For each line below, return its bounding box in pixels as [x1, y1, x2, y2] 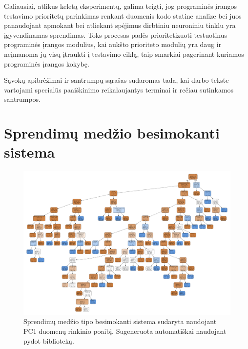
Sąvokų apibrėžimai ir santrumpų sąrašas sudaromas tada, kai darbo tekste [4, 75, 229, 85]
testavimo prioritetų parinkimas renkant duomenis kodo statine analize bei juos [4, 10, 242, 21]
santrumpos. [4, 94, 41, 104]
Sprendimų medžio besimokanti [4, 123, 220, 143]
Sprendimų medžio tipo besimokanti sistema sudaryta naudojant [23, 316, 217, 326]
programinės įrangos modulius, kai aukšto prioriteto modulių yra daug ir [4, 39, 222, 49]
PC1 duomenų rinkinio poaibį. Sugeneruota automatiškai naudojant [23, 326, 227, 336]
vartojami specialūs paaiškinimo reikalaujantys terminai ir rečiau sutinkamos [4, 84, 234, 94]
